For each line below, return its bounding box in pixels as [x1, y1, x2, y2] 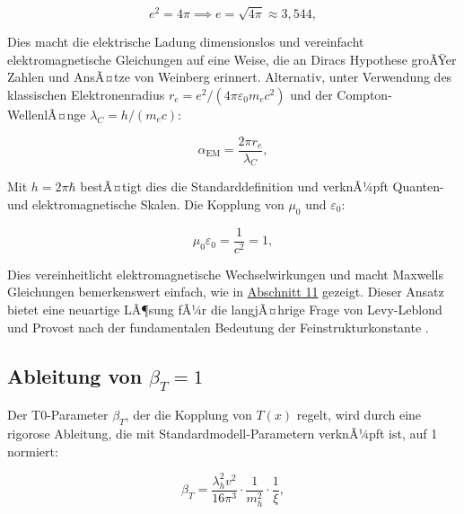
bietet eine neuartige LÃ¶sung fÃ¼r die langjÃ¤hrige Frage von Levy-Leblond [7, 300, 442, 319]
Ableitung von [7, 361, 143, 389]
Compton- [337, 84, 392, 103]
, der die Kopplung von [125, 405, 252, 424]
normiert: [7, 441, 58, 460]
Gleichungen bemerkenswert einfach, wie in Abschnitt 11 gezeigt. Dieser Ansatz [7, 282, 444, 301]
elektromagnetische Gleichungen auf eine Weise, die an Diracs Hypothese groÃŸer [7, 49, 457, 68]
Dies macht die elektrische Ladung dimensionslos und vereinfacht [7, 32, 364, 51]
